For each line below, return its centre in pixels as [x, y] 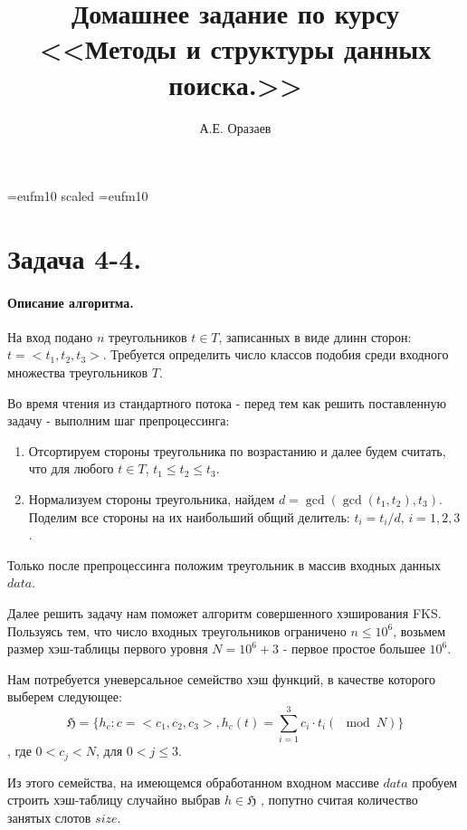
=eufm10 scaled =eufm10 [78, 196]
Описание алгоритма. [71, 302]
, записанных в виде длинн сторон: [315, 336]
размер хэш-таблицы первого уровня [108, 649]
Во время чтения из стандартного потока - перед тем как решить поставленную [227, 402]
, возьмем [419, 630]
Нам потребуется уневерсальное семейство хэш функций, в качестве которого [222, 678]
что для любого [71, 468]
